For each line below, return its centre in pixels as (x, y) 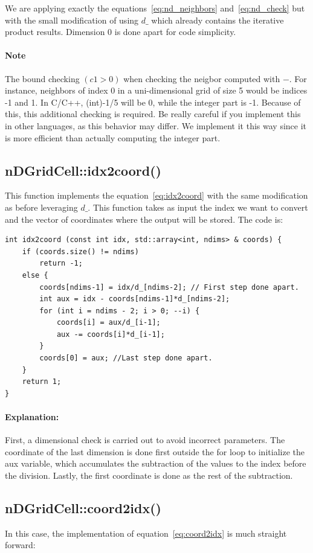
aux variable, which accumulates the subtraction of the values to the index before (156, 463)
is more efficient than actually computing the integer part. (113, 137)
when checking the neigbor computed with (202, 78)
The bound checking (42, 78)
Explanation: (32, 417)
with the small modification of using (72, 20)
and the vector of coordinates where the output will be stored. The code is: (144, 219)
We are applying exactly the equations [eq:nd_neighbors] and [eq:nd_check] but (155, 8)
